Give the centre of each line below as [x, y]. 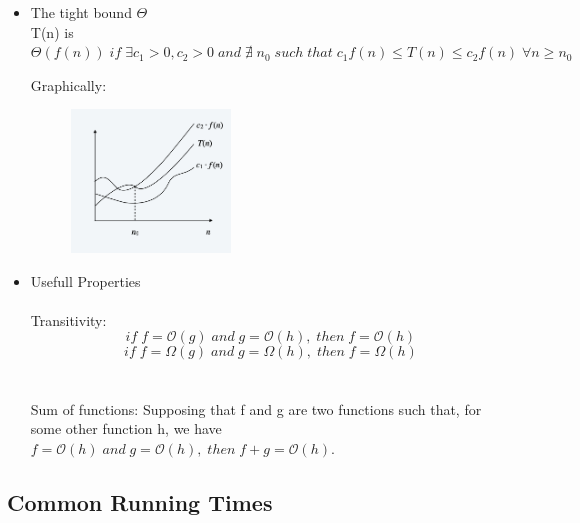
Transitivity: [68, 319]
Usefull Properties [85, 280]
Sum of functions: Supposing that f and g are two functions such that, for [256, 408]
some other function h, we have [126, 428]
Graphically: [68, 84]
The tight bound [81, 12]
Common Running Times [140, 501]
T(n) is [52, 31]
